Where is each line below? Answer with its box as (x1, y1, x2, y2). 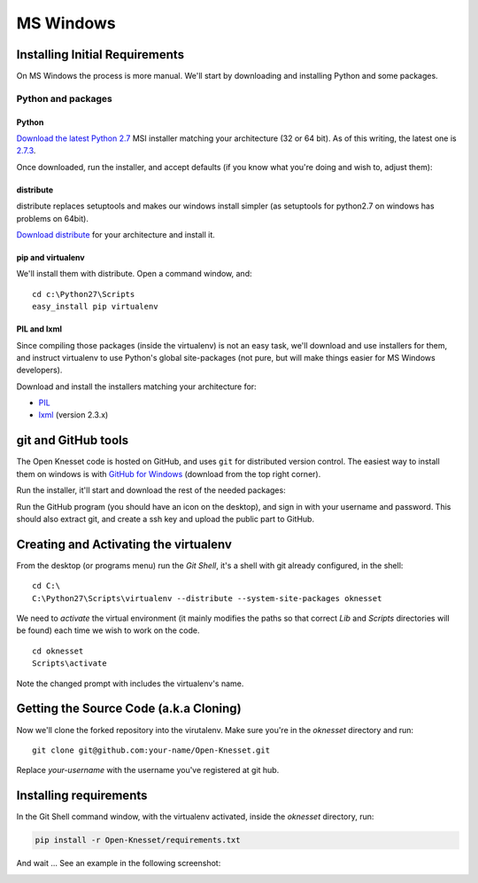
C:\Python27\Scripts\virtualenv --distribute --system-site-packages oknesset (32, 593, 382, 603)
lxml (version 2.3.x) (38, 410, 109, 420)
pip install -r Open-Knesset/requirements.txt (35, 835, 241, 846)
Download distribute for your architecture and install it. (16, 229, 216, 239)
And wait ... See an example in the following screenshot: (16, 858, 221, 869)
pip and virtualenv (16, 252, 85, 262)
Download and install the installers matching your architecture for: (16, 381, 257, 392)
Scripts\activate (32, 659, 107, 668)
